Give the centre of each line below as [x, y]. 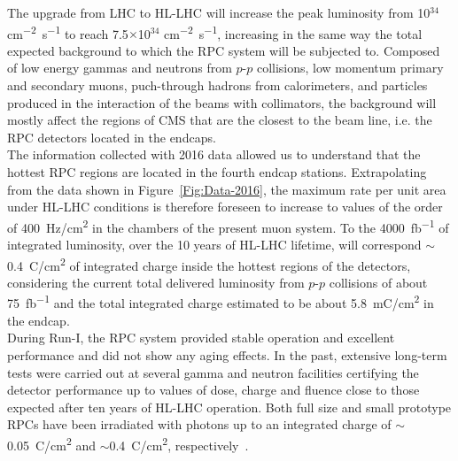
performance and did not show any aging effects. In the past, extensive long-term [227, 354]
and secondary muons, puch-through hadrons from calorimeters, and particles [217, 85]
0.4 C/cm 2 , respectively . [179, 443]
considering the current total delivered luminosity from [156, 282]
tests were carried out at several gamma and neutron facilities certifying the [213, 372]
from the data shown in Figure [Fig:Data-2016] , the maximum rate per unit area [227, 189]
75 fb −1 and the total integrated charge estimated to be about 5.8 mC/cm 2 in [221, 302]
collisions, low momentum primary [350, 68]
